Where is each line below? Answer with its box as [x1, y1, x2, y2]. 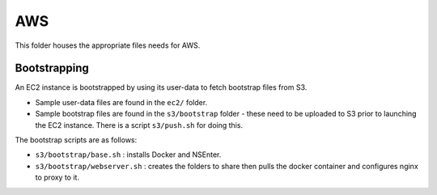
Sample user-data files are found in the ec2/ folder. [35, 97, 208, 107]
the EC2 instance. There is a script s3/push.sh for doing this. [35, 120, 243, 129]
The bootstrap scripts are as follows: [15, 135, 138, 145]
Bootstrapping [15, 61, 89, 75]
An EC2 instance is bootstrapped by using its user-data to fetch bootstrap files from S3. [15, 83, 308, 92]
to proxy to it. [35, 172, 80, 182]
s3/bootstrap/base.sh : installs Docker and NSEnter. [35, 150, 222, 159]
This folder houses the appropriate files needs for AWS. [15, 40, 201, 50]
